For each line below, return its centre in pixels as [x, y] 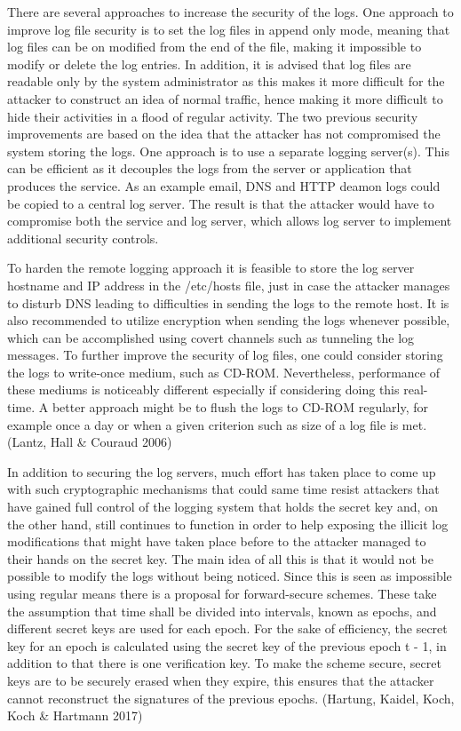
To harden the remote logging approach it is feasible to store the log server [211, 268]
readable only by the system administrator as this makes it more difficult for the [226, 81]
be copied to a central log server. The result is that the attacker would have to [221, 203]
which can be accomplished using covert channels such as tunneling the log [211, 337]
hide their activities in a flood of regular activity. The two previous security [213, 116]
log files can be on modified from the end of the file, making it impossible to [215, 47]
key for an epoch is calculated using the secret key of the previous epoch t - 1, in [227, 645]
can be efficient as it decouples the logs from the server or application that [210, 168]
